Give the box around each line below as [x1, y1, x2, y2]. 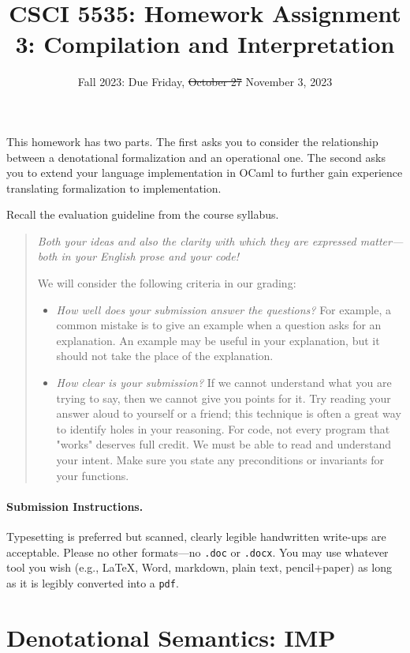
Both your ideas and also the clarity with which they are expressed [37, 232, 356, 249]
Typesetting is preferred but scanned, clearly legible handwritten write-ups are [6, 527, 386, 544]
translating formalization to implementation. [6, 179, 222, 196]
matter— [360, 232, 404, 249]
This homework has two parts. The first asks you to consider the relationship [6, 133, 378, 149]
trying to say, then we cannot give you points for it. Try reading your [56, 389, 391, 406]
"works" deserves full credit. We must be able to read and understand [56, 436, 392, 452]
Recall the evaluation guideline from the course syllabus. [6, 206, 279, 223]
